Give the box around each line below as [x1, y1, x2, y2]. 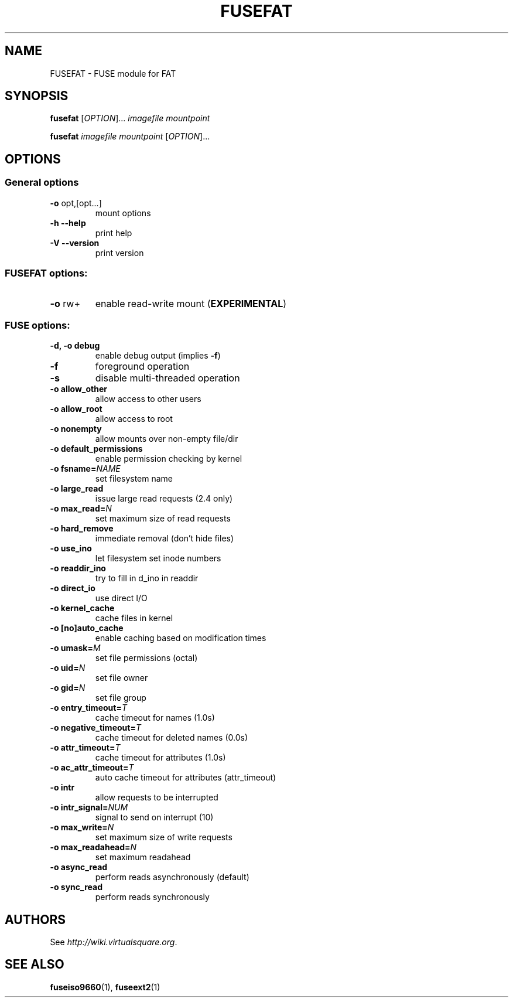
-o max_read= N [50, 503, 112, 514]
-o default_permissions [50, 444, 143, 454]
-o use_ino [50, 543, 92, 554]
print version [95, 247, 144, 258]
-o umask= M [50, 643, 101, 653]
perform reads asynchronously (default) [95, 872, 249, 882]
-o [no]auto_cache [50, 623, 124, 633]
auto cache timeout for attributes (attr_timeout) [95, 772, 276, 783]
